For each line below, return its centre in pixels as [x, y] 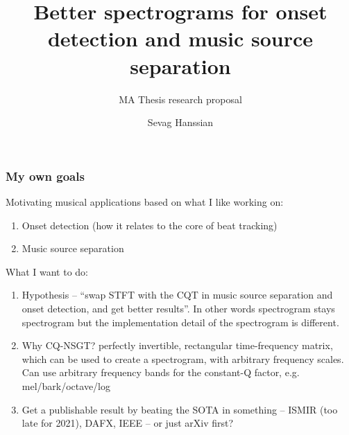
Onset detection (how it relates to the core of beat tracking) [150, 225]
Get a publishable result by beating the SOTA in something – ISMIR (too [180, 409]
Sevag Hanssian [180, 122]
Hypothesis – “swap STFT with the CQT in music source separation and [177, 295]
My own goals [45, 176]
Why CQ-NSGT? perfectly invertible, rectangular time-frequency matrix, [177, 345]
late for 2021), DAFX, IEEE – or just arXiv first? [128, 423]
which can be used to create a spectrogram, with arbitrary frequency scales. [183, 358]
